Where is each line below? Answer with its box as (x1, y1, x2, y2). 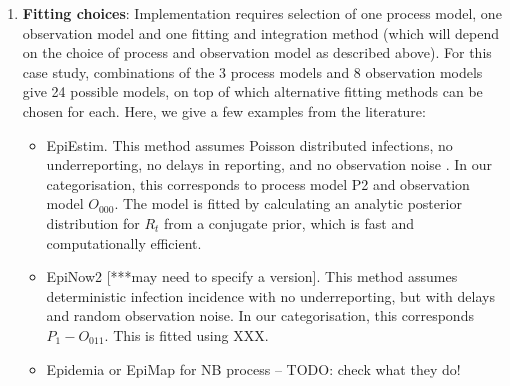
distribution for (46, 212, 140, 233)
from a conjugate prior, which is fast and (164, 212, 414, 233)
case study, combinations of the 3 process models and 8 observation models (22, 61, 483, 82)
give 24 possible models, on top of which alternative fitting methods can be (22, 81, 483, 102)
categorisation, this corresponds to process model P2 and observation (46, 173, 470, 194)
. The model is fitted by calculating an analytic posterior (114, 193, 462, 214)
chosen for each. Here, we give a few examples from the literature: (22, 100, 426, 121)
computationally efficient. (46, 232, 202, 253)
